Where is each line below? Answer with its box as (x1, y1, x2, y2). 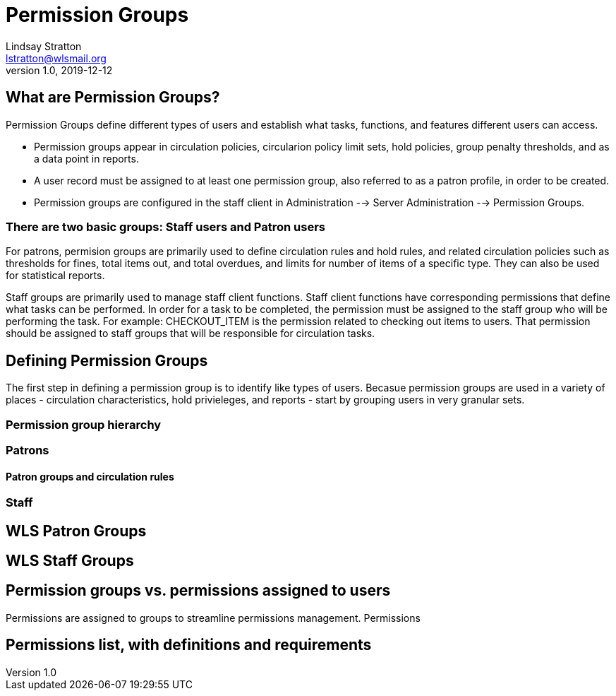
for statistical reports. (6, 269, 105, 282)
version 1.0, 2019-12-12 (6, 64, 113, 76)
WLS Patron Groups (6, 521, 147, 540)
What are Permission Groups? (6, 88, 220, 107)
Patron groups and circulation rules (6, 470, 174, 483)
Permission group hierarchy (6, 417, 162, 432)
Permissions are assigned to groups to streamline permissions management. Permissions (6, 611, 421, 624)
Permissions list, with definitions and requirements (6, 636, 372, 654)
